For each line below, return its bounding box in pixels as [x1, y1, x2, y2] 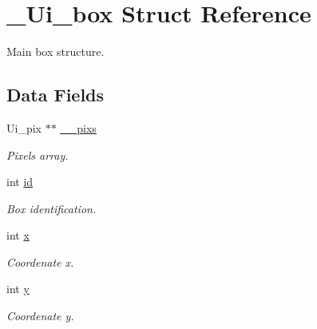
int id [6, 173, 34, 190]
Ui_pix [6, 119, 42, 136]
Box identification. [6, 200, 97, 216]
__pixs [60, 119, 97, 136]
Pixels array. [6, 146, 69, 163]
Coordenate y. [6, 307, 74, 324]
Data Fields [6, 82, 105, 107]
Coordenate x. [6, 253, 74, 270]
